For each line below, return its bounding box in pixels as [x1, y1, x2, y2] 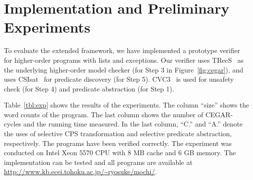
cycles [4, 119, 21, 129]
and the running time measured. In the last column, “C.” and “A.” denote [23, 119, 243, 129]
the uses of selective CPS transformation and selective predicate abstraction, [4, 128, 232, 139]
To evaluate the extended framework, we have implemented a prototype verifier [4, 45, 240, 55]
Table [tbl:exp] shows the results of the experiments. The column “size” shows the [4, 100, 249, 110]
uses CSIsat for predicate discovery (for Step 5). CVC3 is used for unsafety [4, 74, 234, 84]
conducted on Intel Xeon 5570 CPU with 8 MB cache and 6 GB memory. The [4, 147, 236, 158]
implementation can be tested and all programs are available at [4, 157, 193, 167]
